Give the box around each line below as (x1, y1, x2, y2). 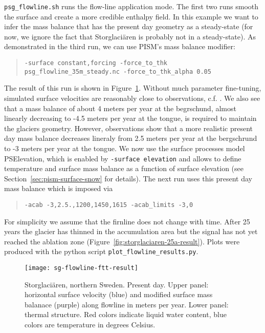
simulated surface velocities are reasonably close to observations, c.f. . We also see (4, 92, 260, 103)
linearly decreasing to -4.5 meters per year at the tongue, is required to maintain (4, 113, 257, 123)
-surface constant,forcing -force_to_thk (24, 59, 167, 67)
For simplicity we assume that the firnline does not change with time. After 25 (4, 216, 250, 226)
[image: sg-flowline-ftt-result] (25, 264, 138, 272)
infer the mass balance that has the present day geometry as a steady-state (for (4, 21, 253, 32)
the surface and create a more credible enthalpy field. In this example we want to (4, 11, 258, 22)
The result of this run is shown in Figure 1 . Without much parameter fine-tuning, (4, 82, 261, 93)
